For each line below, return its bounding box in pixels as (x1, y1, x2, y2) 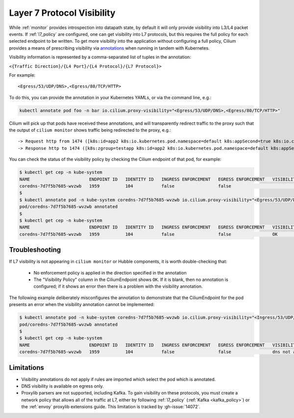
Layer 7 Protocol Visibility (9, 7, 116, 18)
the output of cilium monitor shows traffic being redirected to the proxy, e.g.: (9, 127, 171, 133)
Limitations (9, 363, 44, 372)
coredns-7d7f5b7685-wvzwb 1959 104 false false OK (19, 231, 278, 237)
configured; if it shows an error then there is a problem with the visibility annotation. (33, 283, 203, 289)
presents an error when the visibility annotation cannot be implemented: (9, 302, 154, 307)
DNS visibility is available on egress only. (21, 383, 104, 389)
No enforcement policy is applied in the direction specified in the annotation (33, 270, 187, 276)
